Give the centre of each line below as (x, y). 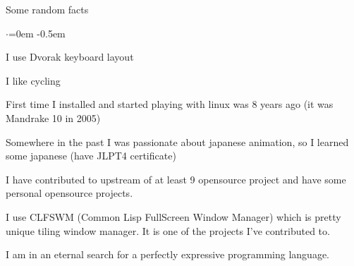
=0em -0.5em (37, 33)
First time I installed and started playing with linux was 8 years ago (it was (170, 104)
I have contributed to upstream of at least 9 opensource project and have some (176, 179)
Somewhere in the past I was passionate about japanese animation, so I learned (177, 141)
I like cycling (33, 80)
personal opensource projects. (69, 193)
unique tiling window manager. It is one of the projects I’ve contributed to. (168, 230)
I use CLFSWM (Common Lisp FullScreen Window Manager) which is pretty (173, 216)
